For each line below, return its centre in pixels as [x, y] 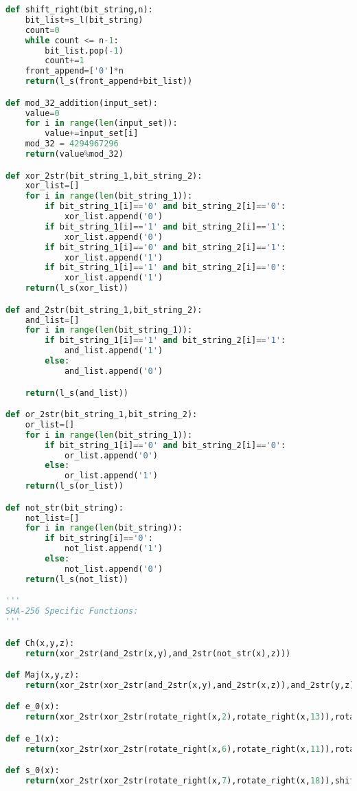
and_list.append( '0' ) [114, 371]
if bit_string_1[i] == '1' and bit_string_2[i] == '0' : [165, 268]
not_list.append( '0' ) [114, 569]
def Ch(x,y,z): [40, 643]
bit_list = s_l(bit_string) [84, 20]
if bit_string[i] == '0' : [99, 538]
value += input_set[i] [92, 134]
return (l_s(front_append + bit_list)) [109, 81]
